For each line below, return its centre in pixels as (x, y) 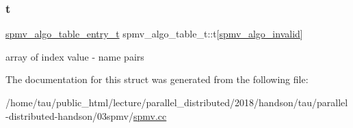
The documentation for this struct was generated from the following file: (157, 79)
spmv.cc (150, 115)
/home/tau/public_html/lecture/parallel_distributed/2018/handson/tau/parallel (177, 102)
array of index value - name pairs (75, 56)
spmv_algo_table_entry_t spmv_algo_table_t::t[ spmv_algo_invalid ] (154, 34)
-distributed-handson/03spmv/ (69, 115)
